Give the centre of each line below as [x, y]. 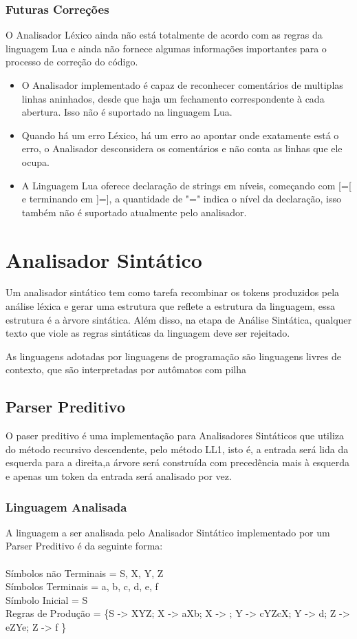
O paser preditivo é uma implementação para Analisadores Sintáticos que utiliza [175, 436]
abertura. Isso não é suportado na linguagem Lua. [127, 112]
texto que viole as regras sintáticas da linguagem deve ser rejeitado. [148, 333]
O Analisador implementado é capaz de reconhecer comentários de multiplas [182, 85]
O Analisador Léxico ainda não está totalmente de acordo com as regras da [164, 35]
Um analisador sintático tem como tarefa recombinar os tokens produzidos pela [173, 292]
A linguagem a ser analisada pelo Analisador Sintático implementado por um [168, 532]
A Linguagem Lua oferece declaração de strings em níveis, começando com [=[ [186, 185]
